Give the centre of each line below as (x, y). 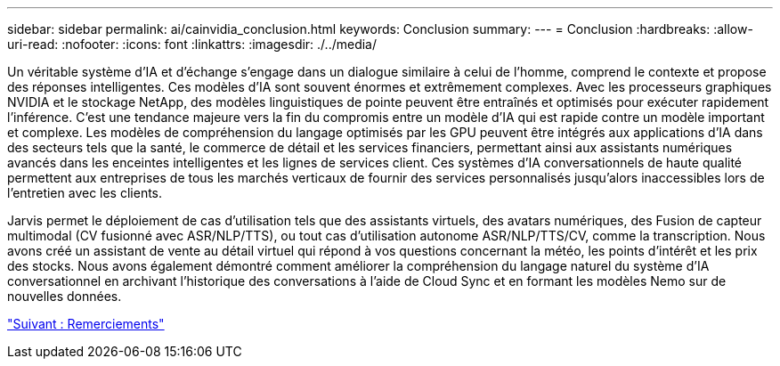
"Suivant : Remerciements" (86, 324)
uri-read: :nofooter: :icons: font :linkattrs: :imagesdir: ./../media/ (192, 44)
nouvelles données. (65, 296)
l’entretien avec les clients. (85, 193)
